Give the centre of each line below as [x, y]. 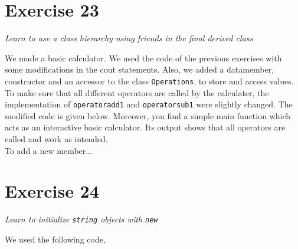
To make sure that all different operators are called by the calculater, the [137, 92]
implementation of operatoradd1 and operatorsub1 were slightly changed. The [149, 104]
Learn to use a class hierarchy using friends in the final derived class [129, 38]
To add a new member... [49, 150]
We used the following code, [55, 239]
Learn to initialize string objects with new [81, 219]
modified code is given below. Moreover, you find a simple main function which [148, 115]
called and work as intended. [56, 139]
